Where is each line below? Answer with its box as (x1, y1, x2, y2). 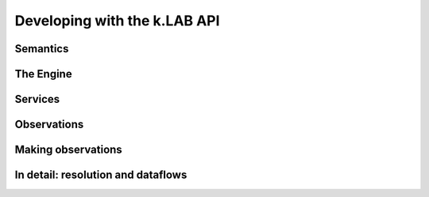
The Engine (14, 67, 72, 81)
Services (14, 93, 60, 106)
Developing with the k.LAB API (14, 12, 220, 29)
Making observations (14, 143, 122, 157)
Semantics (14, 42, 69, 55)
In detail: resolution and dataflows (14, 169, 187, 182)
